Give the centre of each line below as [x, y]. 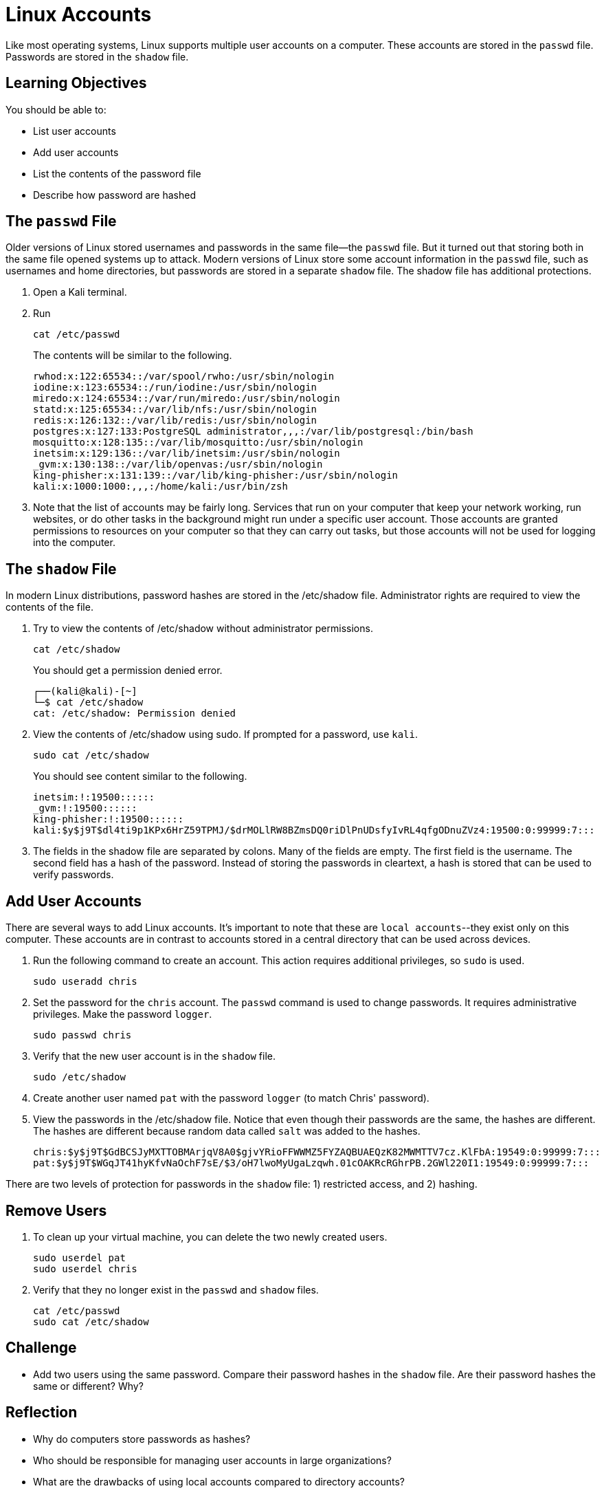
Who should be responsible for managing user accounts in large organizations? [212, 1460]
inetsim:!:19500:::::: [94, 797]
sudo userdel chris [85, 1268]
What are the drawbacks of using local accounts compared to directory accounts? [219, 1481]
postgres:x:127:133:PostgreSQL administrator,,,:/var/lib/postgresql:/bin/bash [253, 432]
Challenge [41, 1348]
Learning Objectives [76, 83]
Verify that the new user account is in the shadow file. [154, 1056]
